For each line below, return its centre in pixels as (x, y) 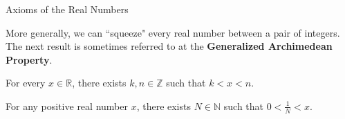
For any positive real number (67, 106)
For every (26, 83)
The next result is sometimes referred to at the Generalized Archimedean (169, 46)
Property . (29, 59)
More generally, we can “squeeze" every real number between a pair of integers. (173, 32)
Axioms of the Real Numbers (67, 9)
